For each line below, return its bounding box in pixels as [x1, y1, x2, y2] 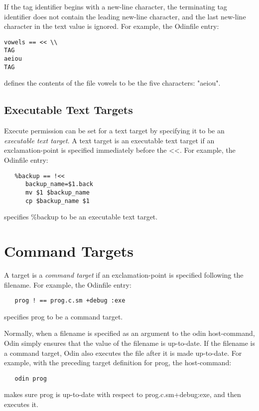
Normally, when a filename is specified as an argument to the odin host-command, [4, 328, 255, 338]
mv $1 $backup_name [25, 189, 90, 196]
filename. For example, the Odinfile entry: [4, 279, 131, 290]
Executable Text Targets [4, 102, 133, 117]
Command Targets [4, 240, 133, 261]
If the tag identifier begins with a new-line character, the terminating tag [4, 1, 227, 11]
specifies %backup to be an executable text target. [4, 211, 158, 222]
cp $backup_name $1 [25, 197, 90, 205]
